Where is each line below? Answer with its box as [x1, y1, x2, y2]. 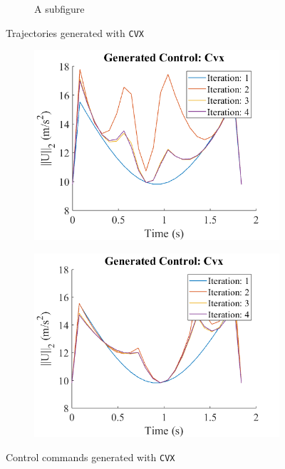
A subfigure [34, 1, 85, 16]
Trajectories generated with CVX [6, 25, 144, 40]
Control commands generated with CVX [6, 449, 175, 464]
